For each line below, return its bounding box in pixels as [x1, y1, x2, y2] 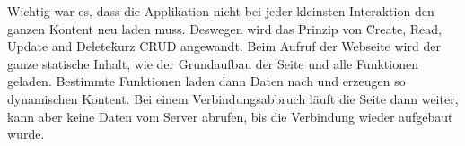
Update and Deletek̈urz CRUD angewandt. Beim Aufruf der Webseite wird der [7, 37, 441, 56]
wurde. [7, 125, 45, 143]
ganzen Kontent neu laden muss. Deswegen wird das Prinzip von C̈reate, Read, [7, 19, 442, 38]
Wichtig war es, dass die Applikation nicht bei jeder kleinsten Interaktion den [7, 2, 434, 20]
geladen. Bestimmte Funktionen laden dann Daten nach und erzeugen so [7, 72, 406, 90]
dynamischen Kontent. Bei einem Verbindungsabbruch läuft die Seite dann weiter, [7, 89, 459, 107]
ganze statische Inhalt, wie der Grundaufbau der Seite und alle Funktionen [7, 54, 418, 73]
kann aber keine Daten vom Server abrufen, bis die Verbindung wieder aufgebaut [7, 107, 453, 125]
